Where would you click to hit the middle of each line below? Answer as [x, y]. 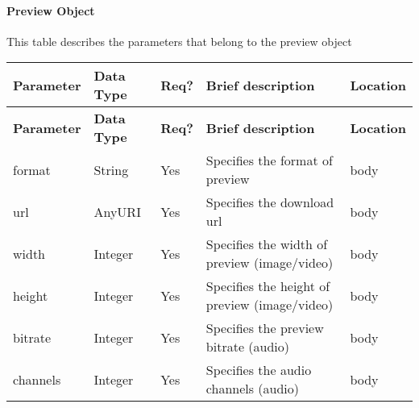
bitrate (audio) [248, 347]
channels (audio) [253, 389]
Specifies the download [270, 202]
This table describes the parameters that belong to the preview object [179, 41]
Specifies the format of [269, 160]
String [111, 169]
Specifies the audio [259, 370]
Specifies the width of [267, 244]
